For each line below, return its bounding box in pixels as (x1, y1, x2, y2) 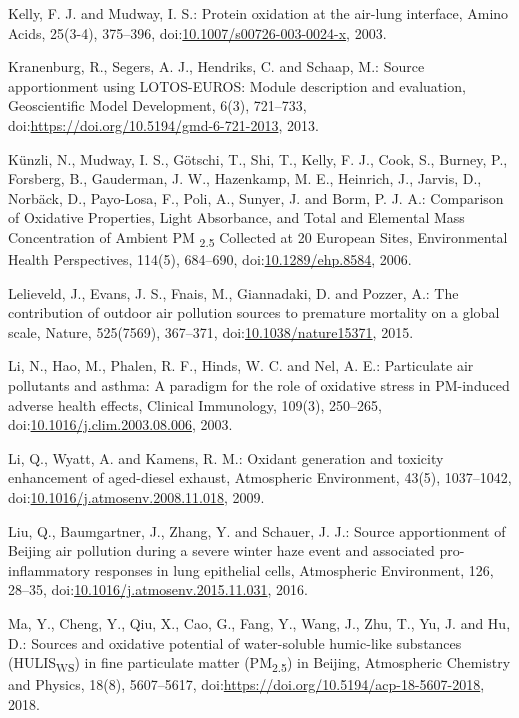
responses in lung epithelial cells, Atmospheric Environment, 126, (94, 559, 494, 580)
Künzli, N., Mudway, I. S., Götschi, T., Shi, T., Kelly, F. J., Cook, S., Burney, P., (8, 148, 508, 169)
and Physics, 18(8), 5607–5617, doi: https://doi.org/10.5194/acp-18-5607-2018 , (8, 674, 485, 695)
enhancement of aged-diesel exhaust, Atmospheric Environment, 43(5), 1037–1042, (8, 467, 512, 488)
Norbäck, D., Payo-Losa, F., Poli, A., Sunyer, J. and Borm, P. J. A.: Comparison (8, 187, 504, 208)
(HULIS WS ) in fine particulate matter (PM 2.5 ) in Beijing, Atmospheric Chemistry (8, 652, 511, 675)
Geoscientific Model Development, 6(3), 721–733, (8, 95, 307, 116)
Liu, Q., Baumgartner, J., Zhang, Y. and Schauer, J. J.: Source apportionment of (8, 520, 506, 541)
